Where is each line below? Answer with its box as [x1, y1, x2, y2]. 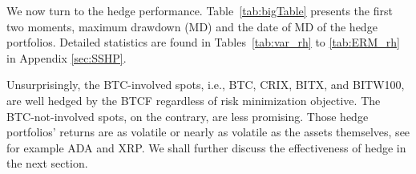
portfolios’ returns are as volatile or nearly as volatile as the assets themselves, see [6, 123, 410, 140]
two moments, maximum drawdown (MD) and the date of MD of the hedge [6, 18, 378, 34]
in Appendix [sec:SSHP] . [6, 49, 127, 66]
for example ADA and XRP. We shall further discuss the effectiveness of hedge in [6, 139, 406, 156]
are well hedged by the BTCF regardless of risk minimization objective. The [6, 91, 381, 108]
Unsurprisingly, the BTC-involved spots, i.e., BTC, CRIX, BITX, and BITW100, [6, 76, 405, 93]
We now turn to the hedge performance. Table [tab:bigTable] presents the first [6, 2, 393, 18]
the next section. [6, 155, 88, 172]
